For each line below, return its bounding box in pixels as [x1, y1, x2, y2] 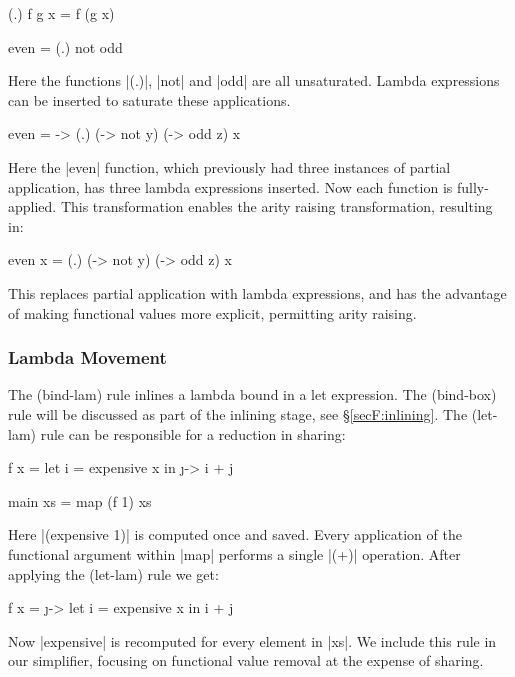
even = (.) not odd [8, 36, 123, 57]
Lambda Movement [8, 345, 167, 370]
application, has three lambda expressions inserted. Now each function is [8, 176, 453, 197]
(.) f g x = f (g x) [8, 3, 115, 23]
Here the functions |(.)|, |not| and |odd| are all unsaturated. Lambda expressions [8, 70, 500, 91]
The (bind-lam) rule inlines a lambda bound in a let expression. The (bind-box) [8, 384, 497, 405]
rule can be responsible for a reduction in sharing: [40, 423, 346, 444]
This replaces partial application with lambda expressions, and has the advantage [8, 282, 507, 303]
